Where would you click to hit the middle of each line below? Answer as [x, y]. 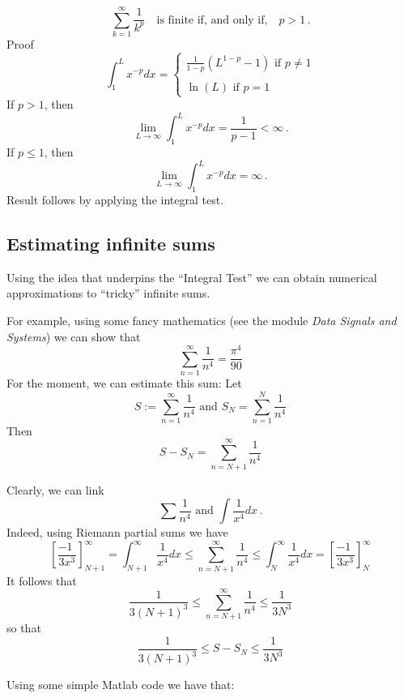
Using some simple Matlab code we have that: [121, 685]
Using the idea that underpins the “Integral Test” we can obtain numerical [192, 277]
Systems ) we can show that [74, 336]
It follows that [42, 580]
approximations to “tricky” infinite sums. [108, 293]
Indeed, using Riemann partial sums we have [117, 532]
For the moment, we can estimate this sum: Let [124, 383]
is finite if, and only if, [212, 20]
